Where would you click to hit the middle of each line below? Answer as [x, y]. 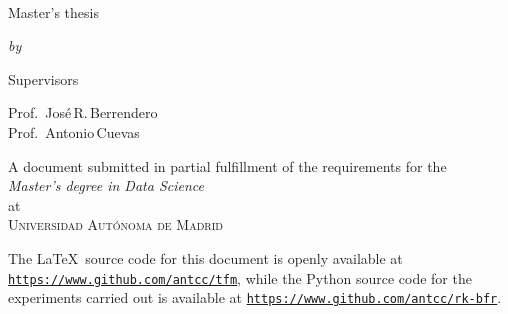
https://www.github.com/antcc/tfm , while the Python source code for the [240, 277]
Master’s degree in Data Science [106, 185]
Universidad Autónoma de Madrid [115, 224]
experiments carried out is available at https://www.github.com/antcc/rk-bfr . [255, 297]
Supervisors [43, 78]
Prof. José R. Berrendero [83, 112]
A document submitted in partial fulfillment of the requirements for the [227, 165]
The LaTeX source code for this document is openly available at [205, 257]
